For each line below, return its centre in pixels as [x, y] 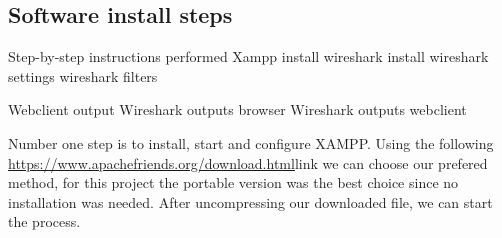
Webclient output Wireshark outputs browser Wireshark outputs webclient [237, 109]
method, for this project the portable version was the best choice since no [233, 182]
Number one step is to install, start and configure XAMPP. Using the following [251, 142]
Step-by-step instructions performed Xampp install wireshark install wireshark [248, 56]
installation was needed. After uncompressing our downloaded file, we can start [250, 201]
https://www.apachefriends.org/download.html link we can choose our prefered [248, 162]
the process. [44, 221]
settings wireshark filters [83, 75]
